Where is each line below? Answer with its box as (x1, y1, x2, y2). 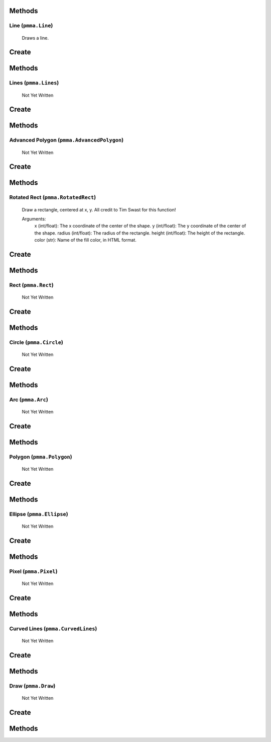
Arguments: (22, 215, 46, 221)
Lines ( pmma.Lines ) (9, 80, 59, 87)
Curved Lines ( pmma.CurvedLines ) (9, 625, 97, 632)
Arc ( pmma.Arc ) (9, 396, 49, 403)
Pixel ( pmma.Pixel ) (9, 568, 58, 575)
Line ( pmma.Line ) (9, 22, 53, 29)
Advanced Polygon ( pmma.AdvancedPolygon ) (9, 136, 124, 143)
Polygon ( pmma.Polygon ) (9, 453, 72, 460)
